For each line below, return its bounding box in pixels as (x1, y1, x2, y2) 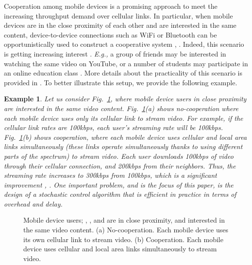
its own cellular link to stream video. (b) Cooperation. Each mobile (23, 234, 223, 244)
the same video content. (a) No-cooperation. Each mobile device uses (23, 225, 228, 235)
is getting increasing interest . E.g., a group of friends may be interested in (4, 48, 226, 58)
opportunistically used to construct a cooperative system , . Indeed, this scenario (4, 39, 244, 49)
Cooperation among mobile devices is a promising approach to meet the (4, 1, 218, 11)
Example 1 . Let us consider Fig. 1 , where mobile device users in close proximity (4, 94, 247, 104)
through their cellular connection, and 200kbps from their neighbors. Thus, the (4, 160, 236, 170)
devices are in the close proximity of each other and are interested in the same (4, 20, 236, 30)
